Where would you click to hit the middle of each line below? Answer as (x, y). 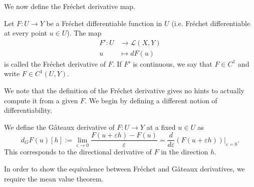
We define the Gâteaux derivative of (59, 127)
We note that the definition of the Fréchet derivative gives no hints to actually (124, 90)
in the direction (185, 152)
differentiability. (28, 110)
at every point (26, 33)
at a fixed (161, 127)
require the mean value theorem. (54, 178)
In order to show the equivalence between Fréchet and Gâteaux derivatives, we (124, 169)
